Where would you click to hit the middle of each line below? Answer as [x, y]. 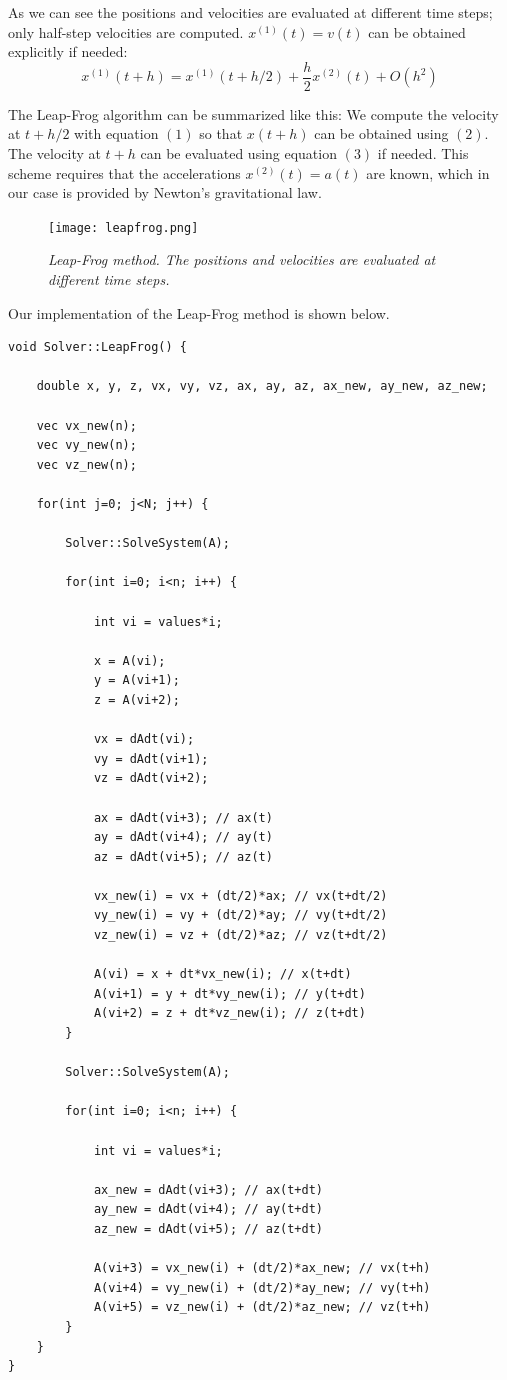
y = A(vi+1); [136, 680]
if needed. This [423, 153]
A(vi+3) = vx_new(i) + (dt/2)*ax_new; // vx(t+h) [262, 1268]
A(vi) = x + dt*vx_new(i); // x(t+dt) [222, 974]
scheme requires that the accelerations [124, 172]
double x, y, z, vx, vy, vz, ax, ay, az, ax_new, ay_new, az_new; [262, 386]
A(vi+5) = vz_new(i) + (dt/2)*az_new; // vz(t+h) [262, 1307]
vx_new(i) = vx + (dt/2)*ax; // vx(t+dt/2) [240, 895]
